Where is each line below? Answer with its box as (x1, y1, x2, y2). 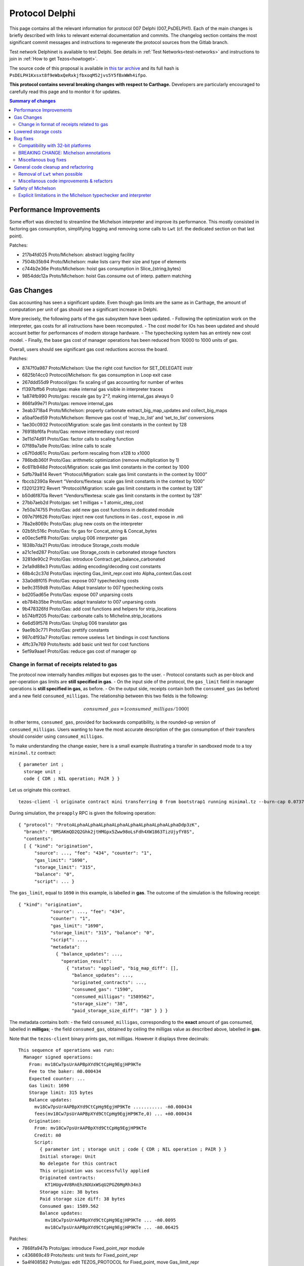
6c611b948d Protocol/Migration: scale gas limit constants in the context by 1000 (22, 464, 189, 470)
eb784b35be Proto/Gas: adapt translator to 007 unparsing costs (22, 599, 156, 605)
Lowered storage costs (14, 128, 62, 134)
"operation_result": (61, 958, 112, 964)
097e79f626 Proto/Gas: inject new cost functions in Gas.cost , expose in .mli (22, 514, 183, 520)
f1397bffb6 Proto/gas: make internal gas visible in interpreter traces (22, 386, 163, 392)
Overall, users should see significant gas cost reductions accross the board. (9, 346, 168, 352)
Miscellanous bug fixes (18, 157, 67, 163)
